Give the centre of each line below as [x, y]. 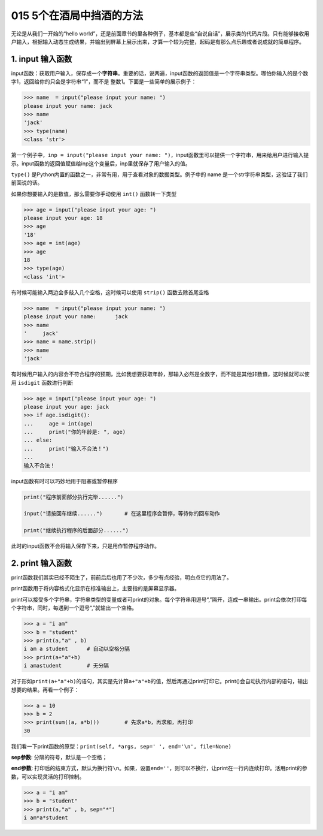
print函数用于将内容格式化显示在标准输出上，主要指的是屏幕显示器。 [95, 588]
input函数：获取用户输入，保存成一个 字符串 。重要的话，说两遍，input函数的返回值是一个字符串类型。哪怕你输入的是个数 [160, 73]
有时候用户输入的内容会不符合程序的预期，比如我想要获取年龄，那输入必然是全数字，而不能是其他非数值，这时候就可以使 [160, 374]
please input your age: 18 [63, 218]
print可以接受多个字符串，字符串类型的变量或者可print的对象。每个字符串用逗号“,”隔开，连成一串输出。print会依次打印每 [159, 599]
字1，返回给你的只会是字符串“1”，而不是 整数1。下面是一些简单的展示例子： [104, 82]
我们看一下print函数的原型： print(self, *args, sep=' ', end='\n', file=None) [121, 746]
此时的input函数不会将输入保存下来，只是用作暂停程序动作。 [86, 546]
